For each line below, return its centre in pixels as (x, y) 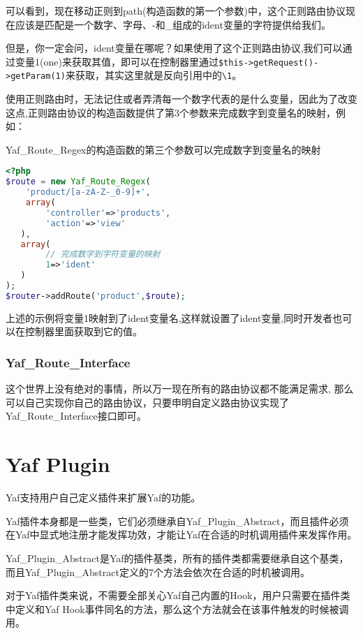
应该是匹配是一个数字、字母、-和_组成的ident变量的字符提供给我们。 (173, 24)
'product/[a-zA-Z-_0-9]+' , (88, 192)
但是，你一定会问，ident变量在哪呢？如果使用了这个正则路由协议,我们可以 (174, 48)
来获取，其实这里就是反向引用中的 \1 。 (154, 75)
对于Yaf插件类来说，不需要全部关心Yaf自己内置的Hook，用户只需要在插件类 (178, 595)
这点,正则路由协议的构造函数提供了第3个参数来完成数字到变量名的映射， (171, 112)
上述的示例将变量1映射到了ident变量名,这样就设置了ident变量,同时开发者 (169, 317)
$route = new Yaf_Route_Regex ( (78, 182)
